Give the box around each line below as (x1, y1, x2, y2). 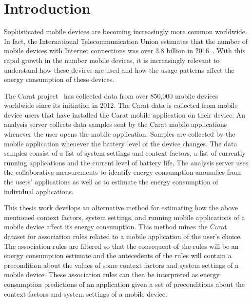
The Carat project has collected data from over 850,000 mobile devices (4, 90, 218, 101)
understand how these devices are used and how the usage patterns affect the (4, 64, 234, 75)
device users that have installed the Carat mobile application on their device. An (4, 109, 246, 120)
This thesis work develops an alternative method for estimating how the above (4, 202, 238, 213)
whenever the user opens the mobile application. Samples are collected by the (4, 129, 235, 139)
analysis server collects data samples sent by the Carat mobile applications (4, 119, 227, 129)
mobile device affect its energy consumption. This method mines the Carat (4, 221, 227, 232)
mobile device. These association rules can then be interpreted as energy (4, 269, 220, 280)
